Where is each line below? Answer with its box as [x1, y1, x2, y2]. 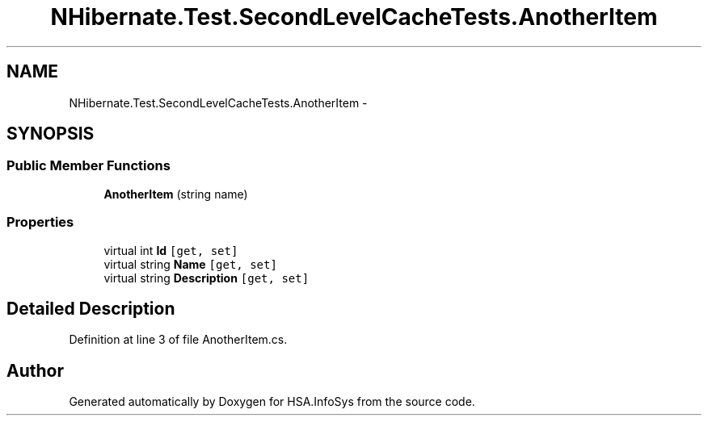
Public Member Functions [6, 157, 171, 174]
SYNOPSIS [6, 123, 95, 144]
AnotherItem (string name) [103, 186, 248, 201]
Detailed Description [6, 298, 175, 319]
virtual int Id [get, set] [103, 243, 238, 257]
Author [6, 360, 64, 381]
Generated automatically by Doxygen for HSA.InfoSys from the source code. [69, 395, 475, 409]
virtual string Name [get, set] [103, 257, 277, 271]
